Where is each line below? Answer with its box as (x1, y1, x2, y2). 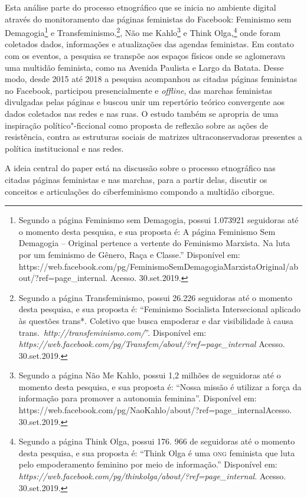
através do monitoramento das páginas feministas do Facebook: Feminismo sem (5, 12, 292, 25)
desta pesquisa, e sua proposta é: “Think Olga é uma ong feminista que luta (18, 446, 295, 459)
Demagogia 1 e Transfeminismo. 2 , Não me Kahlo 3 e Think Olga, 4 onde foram (5, 25, 281, 38)
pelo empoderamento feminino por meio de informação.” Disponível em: (18, 458, 277, 470)
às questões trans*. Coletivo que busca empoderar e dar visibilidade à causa (18, 314, 293, 326)
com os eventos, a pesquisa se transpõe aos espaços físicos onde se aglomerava (5, 50, 286, 62)
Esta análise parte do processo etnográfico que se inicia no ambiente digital (5, 1, 276, 13)
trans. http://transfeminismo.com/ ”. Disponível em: (18, 326, 207, 338)
